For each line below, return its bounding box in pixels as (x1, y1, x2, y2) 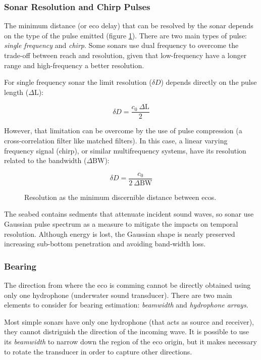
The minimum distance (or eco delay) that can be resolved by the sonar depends (4, 20, 253, 31)
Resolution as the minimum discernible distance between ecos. (24, 191, 217, 202)
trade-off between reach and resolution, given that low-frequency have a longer (4, 50, 247, 60)
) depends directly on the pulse (161, 77, 257, 87)
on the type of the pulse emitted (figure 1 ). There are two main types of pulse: (4, 30, 247, 40)
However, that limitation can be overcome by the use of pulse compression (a (4, 125, 242, 136)
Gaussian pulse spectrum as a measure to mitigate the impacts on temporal (4, 219, 238, 229)
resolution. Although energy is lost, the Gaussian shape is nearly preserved (4, 228, 235, 239)
